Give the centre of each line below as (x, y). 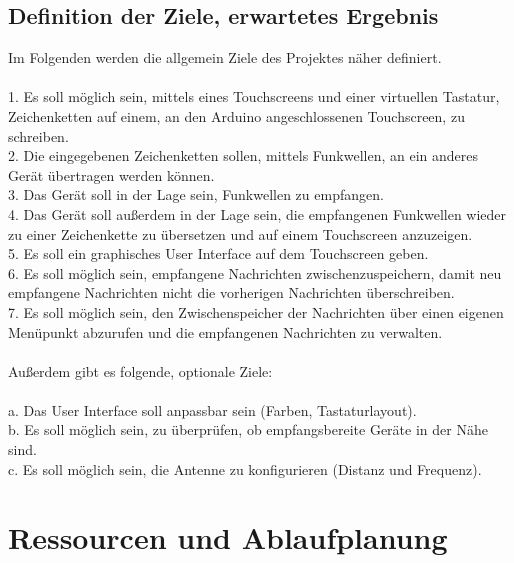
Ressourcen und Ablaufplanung (228, 537)
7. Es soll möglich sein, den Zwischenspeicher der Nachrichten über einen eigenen (256, 311)
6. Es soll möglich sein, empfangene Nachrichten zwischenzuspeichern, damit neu (255, 272)
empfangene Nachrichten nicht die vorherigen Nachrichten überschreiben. (231, 292)
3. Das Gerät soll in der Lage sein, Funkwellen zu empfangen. (196, 194)
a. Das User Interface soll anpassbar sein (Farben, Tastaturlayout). (212, 409)
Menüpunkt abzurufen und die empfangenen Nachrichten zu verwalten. (225, 331)
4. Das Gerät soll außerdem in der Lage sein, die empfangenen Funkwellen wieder (257, 213)
